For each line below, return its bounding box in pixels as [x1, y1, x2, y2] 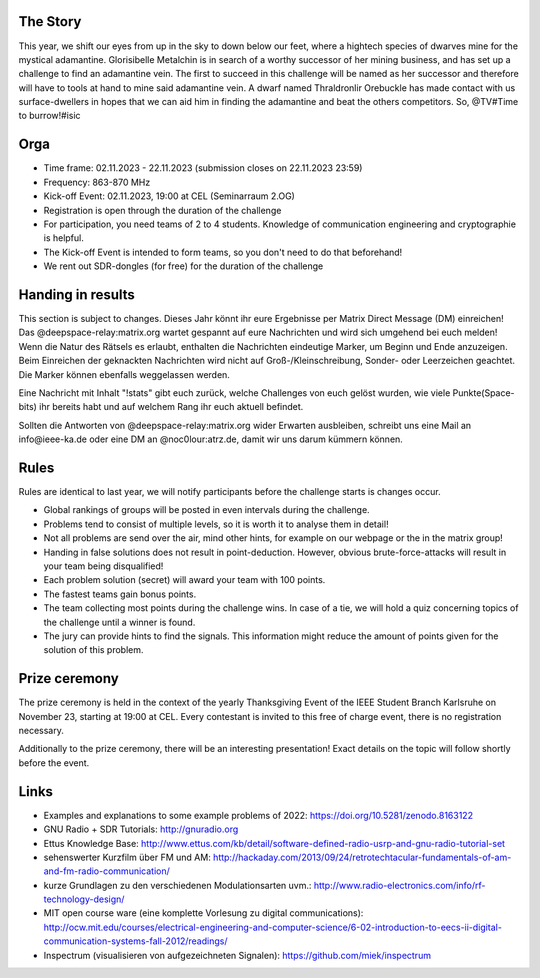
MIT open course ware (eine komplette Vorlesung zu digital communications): [43, 907, 364, 919]
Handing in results [18, 286, 135, 303]
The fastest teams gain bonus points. [43, 588, 197, 600]
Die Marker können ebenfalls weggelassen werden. [18, 368, 230, 380]
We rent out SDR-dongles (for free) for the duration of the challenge [43, 260, 324, 272]
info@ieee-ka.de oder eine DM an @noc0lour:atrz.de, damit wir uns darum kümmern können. [18, 433, 404, 445]
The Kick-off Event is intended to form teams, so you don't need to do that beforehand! [43, 246, 403, 258]
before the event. [18, 756, 90, 769]
